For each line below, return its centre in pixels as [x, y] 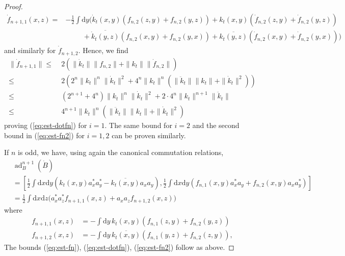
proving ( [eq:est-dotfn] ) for [46, 125]
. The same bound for [138, 125]
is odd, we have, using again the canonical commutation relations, [121, 152]
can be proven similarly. [149, 135]
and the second [216, 125]
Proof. [14, 6]
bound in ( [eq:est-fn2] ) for [45, 135]
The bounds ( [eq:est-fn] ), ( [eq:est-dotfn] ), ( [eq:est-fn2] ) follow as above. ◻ [119, 247]
